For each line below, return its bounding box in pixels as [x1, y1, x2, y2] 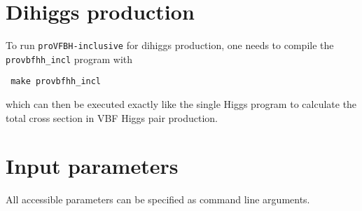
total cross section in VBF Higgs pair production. [6, 110, 218, 125]
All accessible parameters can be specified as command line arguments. [6, 192, 310, 207]
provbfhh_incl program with [6, 51, 133, 66]
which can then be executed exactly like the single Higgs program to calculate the [6, 97, 357, 111]
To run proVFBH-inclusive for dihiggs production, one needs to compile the [6, 38, 334, 53]
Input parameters [6, 151, 179, 180]
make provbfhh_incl [11, 76, 102, 87]
